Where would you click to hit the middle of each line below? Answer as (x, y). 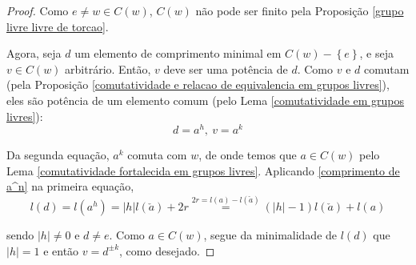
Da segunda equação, (58, 155)
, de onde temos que (248, 155)
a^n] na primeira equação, (70, 186)
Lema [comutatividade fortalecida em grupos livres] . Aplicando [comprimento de (203, 170)
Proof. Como (38, 10)
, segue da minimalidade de (270, 235)
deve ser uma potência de (226, 68)
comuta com (157, 155)
